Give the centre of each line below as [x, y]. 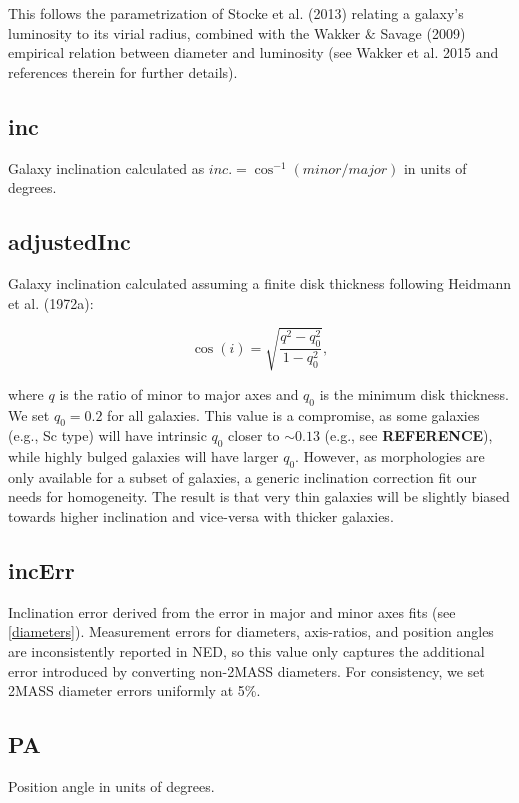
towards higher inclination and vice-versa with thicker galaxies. [201, 516]
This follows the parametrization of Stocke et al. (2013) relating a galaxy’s [236, 13]
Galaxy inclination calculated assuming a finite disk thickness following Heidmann [259, 282]
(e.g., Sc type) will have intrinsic [107, 435]
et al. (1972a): [51, 302]
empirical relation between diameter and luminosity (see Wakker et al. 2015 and [253, 52]
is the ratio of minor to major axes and [179, 393]
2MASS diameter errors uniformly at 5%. [134, 690]
